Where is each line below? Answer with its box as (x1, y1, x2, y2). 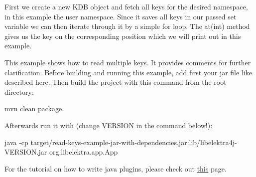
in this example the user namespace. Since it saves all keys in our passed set (4, 11, 237, 21)
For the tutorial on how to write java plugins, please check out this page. (4, 163, 227, 174)
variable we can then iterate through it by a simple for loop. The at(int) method (4, 21, 250, 31)
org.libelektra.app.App (49, 147, 118, 157)
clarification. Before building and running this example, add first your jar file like (4, 67, 252, 77)
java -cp (4, 137, 28, 147)
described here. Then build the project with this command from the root (4, 77, 227, 87)
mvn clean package (4, 103, 62, 114)
